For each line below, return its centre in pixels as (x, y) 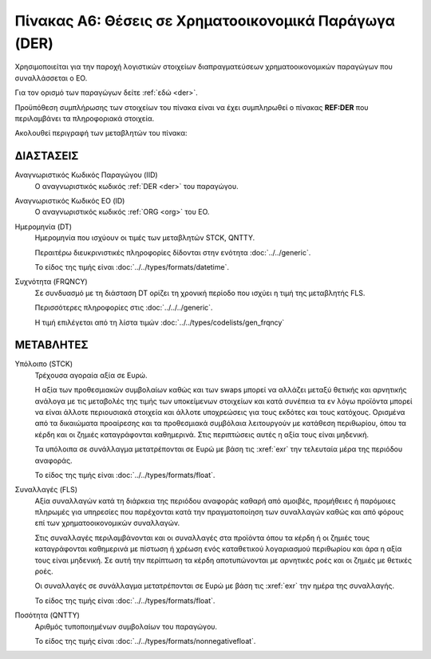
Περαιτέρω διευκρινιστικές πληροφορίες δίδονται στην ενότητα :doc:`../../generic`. (173, 252)
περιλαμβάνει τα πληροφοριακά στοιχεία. (85, 118)
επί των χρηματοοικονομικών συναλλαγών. (107, 523)
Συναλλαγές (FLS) (46, 490)
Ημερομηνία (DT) (43, 227)
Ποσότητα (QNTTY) (47, 615)
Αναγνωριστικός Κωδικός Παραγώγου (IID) (87, 175)
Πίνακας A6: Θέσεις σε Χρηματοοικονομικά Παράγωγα (205, 21)
